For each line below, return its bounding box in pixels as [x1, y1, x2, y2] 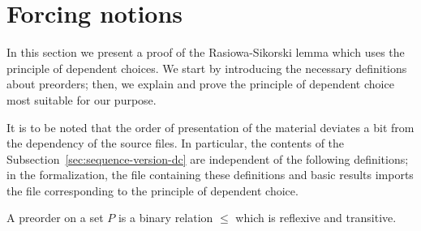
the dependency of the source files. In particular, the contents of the [6, 135, 345, 152]
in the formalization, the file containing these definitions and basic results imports [6, 166, 414, 183]
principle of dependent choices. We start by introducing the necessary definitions [6, 59, 407, 76]
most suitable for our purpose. [6, 91, 157, 108]
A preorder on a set [6, 209, 104, 226]
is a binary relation [118, 209, 213, 226]
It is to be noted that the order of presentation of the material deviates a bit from [6, 118, 415, 135]
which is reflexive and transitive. [235, 209, 397, 226]
